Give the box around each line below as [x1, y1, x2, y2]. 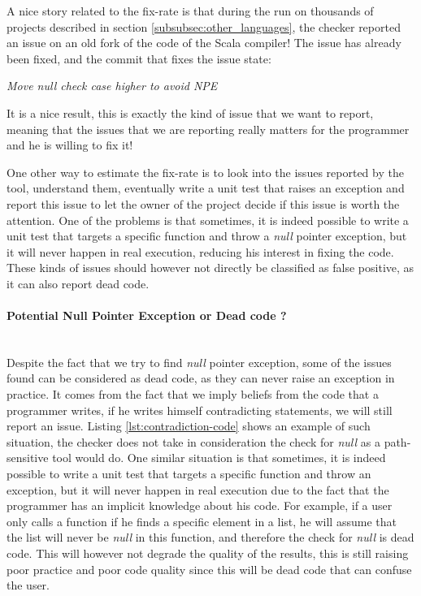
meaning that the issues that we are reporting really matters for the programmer [7, 120, 410, 137]
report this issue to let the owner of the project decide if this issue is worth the [7, 195, 400, 212]
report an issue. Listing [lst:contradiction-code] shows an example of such [7, 417, 371, 434]
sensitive [7, 449, 49, 466]
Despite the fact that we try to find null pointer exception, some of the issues [7, 353, 392, 370]
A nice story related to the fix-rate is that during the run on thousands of [7, 2, 374, 19]
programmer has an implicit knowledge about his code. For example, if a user [7, 497, 393, 514]
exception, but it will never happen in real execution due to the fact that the [7, 481, 389, 498]
